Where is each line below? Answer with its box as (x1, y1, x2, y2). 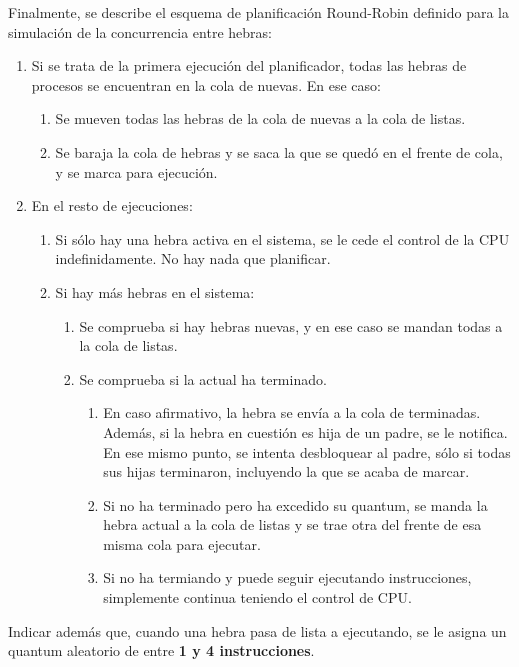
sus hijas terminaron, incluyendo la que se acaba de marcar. (103, 461, 470, 482)
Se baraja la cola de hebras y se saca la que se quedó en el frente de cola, (55, 141, 503, 162)
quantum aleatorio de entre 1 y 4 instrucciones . (8, 640, 315, 661)
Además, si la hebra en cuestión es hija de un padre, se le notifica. (103, 421, 508, 442)
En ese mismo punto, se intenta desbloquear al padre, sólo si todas (103, 441, 511, 462)
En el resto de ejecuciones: (31, 195, 193, 216)
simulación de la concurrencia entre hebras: (8, 21, 272, 42)
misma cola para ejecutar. (103, 533, 261, 554)
